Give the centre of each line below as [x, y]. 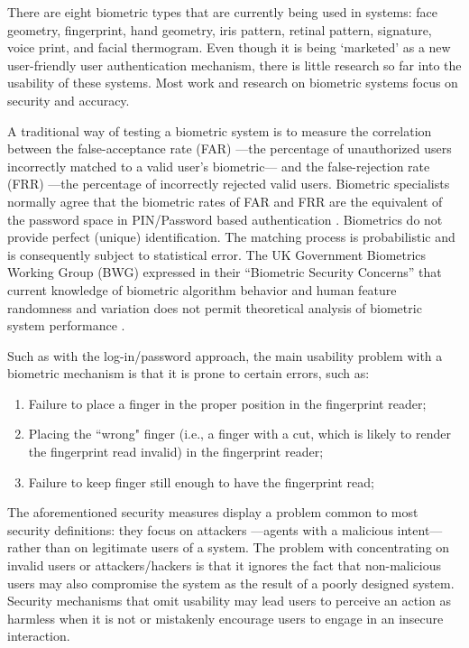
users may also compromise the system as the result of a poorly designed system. [231, 583]
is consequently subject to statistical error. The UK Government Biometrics [217, 254]
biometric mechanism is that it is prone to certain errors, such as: [189, 373]
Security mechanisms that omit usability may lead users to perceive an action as [230, 601]
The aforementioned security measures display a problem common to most [213, 512]
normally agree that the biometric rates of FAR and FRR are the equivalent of [225, 201]
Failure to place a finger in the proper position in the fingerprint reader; [227, 403]
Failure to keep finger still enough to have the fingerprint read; [201, 481]
